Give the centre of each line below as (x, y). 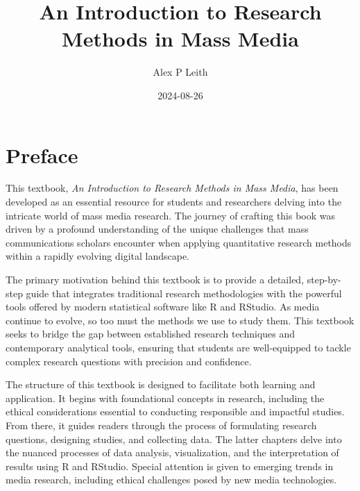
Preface (42, 155)
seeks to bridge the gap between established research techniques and (151, 334)
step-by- (324, 279)
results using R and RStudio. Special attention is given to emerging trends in (170, 466)
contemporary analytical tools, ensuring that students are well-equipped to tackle (178, 347)
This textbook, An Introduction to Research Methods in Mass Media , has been (172, 188)
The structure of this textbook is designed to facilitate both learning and (161, 384)
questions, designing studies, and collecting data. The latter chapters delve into (174, 439)
